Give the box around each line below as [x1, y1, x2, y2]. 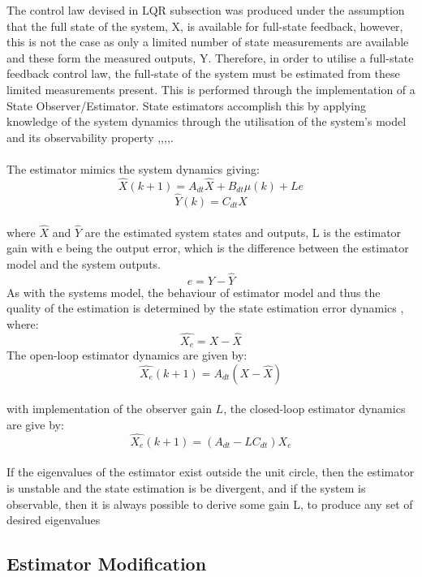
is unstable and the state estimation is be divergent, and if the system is [6, 480, 366, 497]
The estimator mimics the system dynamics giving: [6, 160, 260, 177]
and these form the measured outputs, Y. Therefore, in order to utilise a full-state [6, 49, 414, 66]
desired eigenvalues [6, 511, 101, 528]
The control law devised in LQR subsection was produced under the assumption [6, 2, 405, 18]
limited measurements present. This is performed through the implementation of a [6, 80, 416, 97]
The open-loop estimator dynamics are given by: [6, 347, 248, 364]
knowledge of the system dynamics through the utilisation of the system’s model [6, 113, 407, 130]
